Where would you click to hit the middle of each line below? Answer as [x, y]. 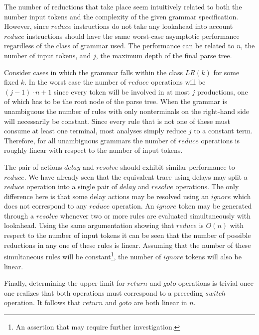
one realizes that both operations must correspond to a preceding [104, 292]
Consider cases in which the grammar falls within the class [94, 72]
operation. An [133, 206]
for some [226, 72]
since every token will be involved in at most [122, 91]
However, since [26, 26]
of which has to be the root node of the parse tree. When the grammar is [116, 101]
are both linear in [160, 302]
